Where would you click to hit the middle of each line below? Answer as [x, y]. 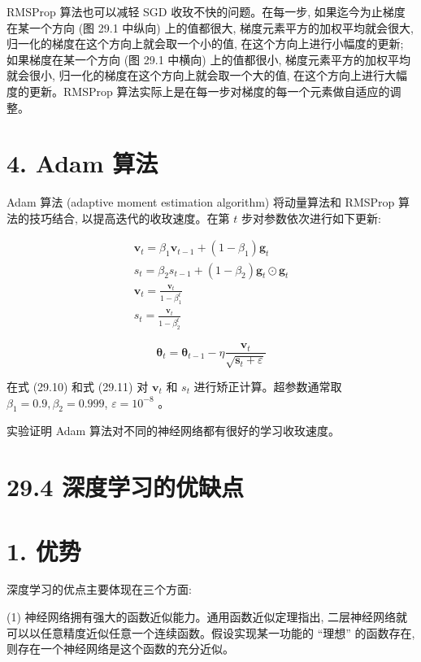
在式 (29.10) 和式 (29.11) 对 [78, 386]
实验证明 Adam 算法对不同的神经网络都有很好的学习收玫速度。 [173, 431]
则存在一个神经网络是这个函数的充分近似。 [120, 649]
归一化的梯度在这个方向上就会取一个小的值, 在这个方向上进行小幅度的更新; [205, 44]
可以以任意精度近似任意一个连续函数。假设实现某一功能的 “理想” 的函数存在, [211, 632]
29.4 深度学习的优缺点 [125, 487]
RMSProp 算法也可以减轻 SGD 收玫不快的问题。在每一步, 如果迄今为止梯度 [206, 11]
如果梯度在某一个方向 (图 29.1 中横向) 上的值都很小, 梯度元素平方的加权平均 [208, 59]
